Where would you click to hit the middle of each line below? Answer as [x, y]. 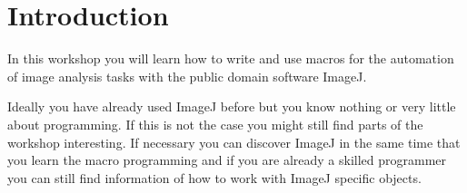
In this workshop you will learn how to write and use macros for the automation [231, 58]
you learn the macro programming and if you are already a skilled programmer [227, 160]
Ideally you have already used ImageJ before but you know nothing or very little [232, 106]
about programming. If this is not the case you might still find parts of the [215, 124]
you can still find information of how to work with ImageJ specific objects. [214, 177]
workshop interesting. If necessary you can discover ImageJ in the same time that [234, 142]
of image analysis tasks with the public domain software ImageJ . [187, 76]
